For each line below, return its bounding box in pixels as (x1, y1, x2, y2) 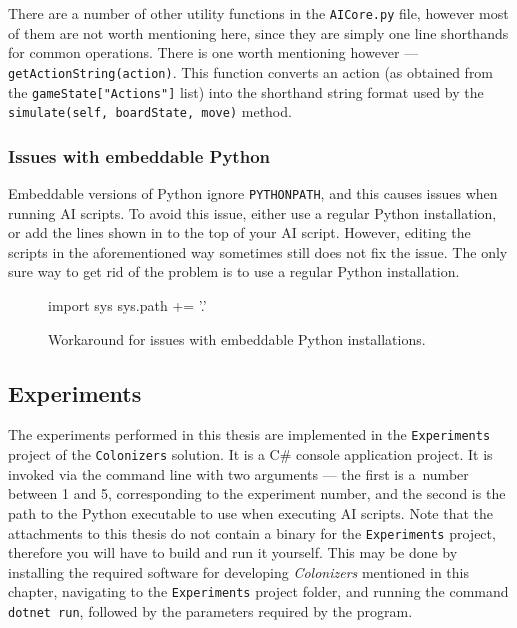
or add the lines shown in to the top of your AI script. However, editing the (8, 222, 471, 243)
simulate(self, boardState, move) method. (8, 101, 292, 122)
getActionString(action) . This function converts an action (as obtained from (8, 61, 494, 82)
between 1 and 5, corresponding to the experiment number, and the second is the (8, 483, 506, 504)
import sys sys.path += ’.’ (48, 295, 207, 316)
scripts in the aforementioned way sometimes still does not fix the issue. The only (8, 241, 508, 262)
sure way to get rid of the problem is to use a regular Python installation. (8, 261, 460, 282)
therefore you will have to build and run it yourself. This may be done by (8, 542, 458, 563)
